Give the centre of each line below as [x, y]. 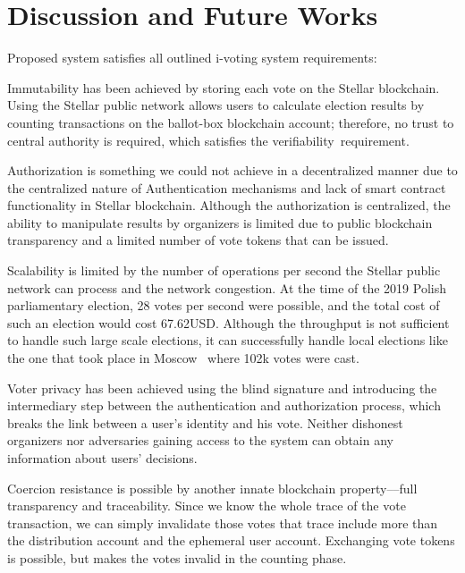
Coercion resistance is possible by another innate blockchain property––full [212, 488]
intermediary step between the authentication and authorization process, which [224, 405]
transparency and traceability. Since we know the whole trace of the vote [207, 506]
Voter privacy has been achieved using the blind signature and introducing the [222, 388]
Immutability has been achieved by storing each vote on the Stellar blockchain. [224, 87]
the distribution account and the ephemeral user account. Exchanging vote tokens [231, 540]
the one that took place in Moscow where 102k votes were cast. [183, 358]
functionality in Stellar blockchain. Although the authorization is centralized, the [229, 205]
